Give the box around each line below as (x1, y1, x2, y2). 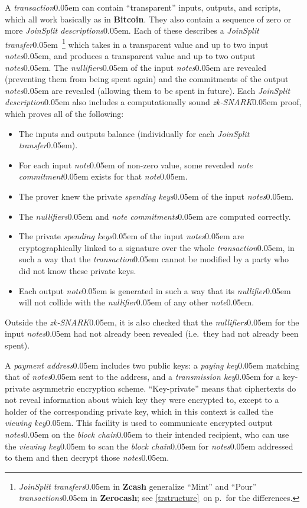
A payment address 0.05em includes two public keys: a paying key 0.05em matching (5, 359, 300, 371)
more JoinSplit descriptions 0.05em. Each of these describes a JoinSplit (5, 24, 259, 37)
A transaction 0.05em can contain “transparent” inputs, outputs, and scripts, (5, 1, 281, 13)
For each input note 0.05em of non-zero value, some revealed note (18, 158, 253, 171)
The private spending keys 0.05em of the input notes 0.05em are (18, 230, 244, 242)
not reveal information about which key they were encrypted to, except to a (5, 393, 279, 406)
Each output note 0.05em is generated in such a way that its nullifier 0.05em (18, 284, 291, 297)
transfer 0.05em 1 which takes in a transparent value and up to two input (5, 36, 269, 50)
